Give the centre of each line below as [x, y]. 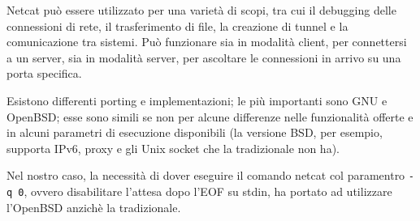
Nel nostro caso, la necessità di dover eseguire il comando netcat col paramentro [206, 175]
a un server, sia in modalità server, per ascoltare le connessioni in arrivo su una [204, 57]
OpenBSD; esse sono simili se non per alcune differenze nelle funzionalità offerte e [210, 116]
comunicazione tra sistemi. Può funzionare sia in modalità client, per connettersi [207, 42]
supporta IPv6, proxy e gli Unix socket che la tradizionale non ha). [173, 148]
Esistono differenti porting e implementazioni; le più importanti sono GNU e [197, 100]
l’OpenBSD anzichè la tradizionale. [94, 207]
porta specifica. [44, 73]
